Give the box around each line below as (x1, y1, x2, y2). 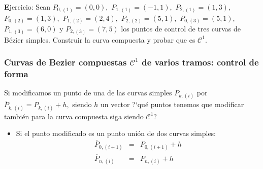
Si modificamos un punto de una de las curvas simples (4, 87, 172, 98)
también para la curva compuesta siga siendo (4, 111, 144, 121)
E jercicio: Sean (4, 2, 51, 12)
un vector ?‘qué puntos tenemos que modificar (100, 99, 244, 110)
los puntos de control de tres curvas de (121, 23, 241, 34)
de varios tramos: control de (142, 56, 259, 69)
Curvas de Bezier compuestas (4, 56, 127, 69)
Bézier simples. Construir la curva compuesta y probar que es (4, 34, 195, 45)
